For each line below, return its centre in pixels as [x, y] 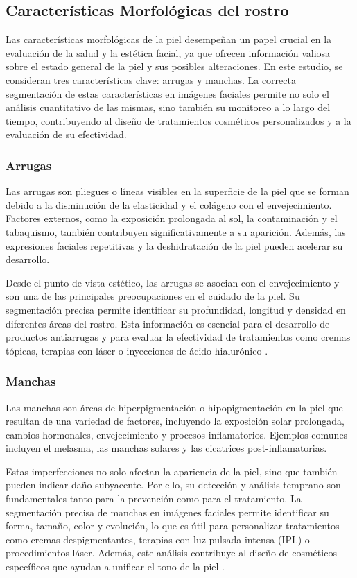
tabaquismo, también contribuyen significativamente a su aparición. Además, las [176, 231]
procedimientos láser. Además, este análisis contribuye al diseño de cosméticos [171, 553]
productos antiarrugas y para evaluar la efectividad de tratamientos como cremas [178, 337]
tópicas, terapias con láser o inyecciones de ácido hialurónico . [137, 350]
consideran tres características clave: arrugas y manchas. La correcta [151, 79]
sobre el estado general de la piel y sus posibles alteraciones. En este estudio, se [174, 66]
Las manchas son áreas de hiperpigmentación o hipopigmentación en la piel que [174, 407]
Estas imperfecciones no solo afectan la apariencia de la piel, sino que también [172, 471]
